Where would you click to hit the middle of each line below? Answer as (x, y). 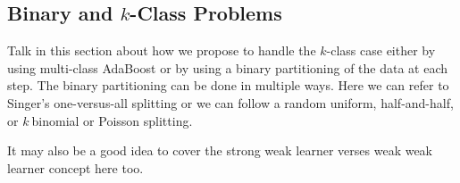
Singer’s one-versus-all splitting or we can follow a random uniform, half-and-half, (230, 102)
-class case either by (381, 50)
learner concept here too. (75, 167)
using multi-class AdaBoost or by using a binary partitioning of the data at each (228, 67)
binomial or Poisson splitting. (112, 120)
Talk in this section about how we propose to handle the (162, 50)
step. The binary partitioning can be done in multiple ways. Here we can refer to (228, 85)
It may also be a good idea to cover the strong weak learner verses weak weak (220, 150)
